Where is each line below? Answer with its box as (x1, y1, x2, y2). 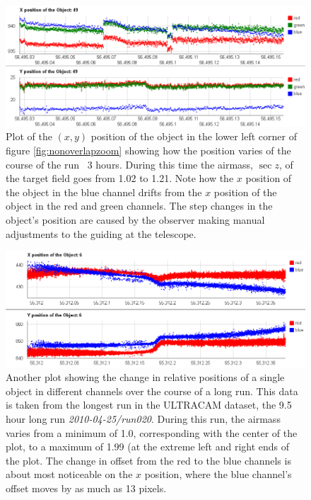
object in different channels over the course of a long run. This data (6, 383, 298, 398)
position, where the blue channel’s (144, 467, 292, 482)
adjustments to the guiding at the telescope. (6, 226, 196, 241)
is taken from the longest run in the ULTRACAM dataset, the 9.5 (6, 397, 292, 412)
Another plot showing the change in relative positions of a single (6, 370, 285, 385)
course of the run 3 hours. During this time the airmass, (6, 157, 253, 171)
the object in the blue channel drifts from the (6, 184, 202, 199)
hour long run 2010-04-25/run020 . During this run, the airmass (6, 411, 281, 426)
